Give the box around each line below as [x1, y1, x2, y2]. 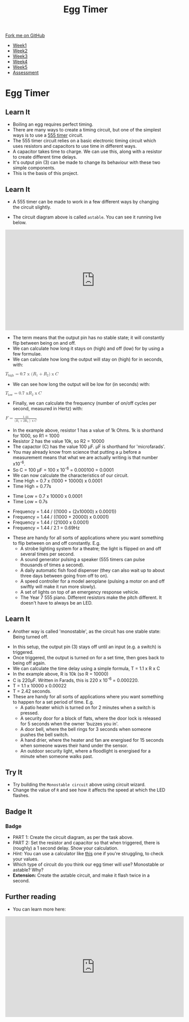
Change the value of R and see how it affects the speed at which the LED [12, 787, 166, 793]
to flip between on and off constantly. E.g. [12, 540, 101, 546]
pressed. [20, 709, 39, 716]
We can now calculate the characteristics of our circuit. [12, 472, 129, 479]
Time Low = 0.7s [12, 499, 48, 505]
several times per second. [20, 551, 75, 557]
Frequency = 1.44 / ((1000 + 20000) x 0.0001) [12, 514, 110, 520]
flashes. [12, 792, 30, 798]
